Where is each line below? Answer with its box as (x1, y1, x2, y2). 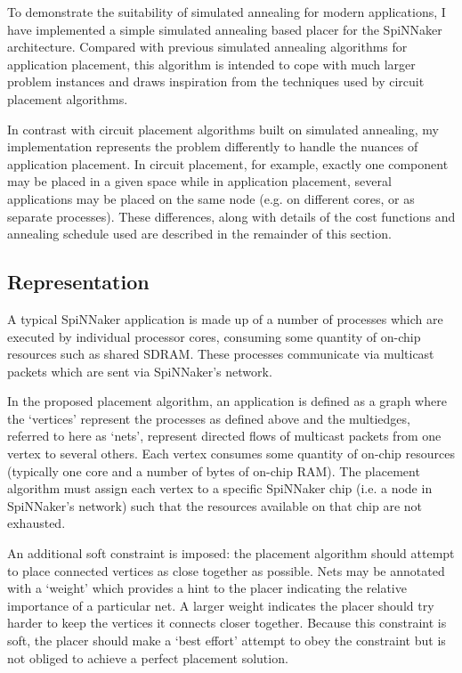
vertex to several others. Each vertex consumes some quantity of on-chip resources (7, 444, 455, 463)
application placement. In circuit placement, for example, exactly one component (7, 154, 449, 173)
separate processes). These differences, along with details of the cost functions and (7, 207, 456, 225)
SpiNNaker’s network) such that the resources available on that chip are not (7, 496, 422, 515)
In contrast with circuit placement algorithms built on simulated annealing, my (7, 119, 439, 138)
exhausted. (7, 514, 66, 532)
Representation (7, 268, 150, 296)
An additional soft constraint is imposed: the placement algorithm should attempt (7, 544, 455, 563)
